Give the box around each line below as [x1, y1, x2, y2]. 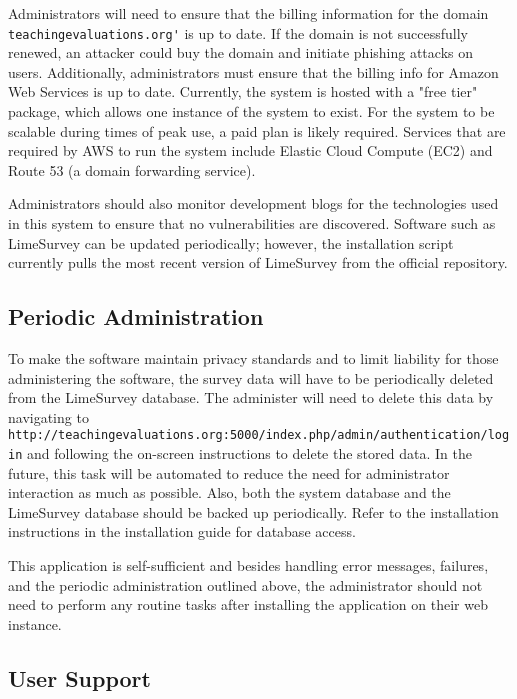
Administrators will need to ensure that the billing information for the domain [8, 3, 489, 23]
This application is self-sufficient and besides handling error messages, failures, [8, 555, 489, 576]
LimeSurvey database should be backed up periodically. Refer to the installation [8, 501, 499, 522]
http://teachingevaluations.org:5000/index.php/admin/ [8, 428, 381, 443]
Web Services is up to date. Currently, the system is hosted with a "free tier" [8, 81, 478, 102]
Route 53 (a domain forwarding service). [8, 159, 256, 180]
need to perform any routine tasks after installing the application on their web [8, 594, 488, 615]
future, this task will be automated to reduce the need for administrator [8, 462, 450, 483]
